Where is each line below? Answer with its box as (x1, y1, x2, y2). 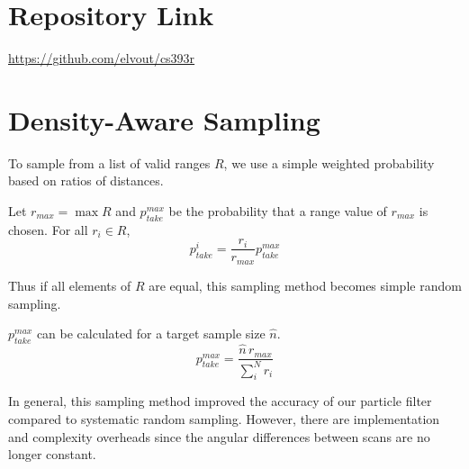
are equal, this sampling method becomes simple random (149, 275, 462, 294)
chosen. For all (8, 220, 88, 239)
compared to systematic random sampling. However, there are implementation (8, 409, 440, 428)
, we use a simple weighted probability (223, 153, 435, 172)
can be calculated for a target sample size (36, 324, 266, 343)
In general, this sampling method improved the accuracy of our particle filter (8, 392, 432, 410)
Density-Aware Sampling (8, 101, 320, 138)
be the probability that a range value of (168, 202, 387, 221)
